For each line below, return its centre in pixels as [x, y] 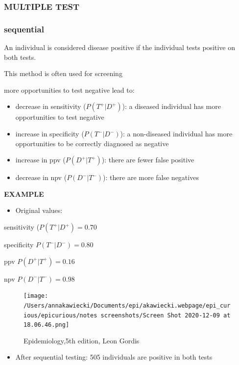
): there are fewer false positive [148, 160]
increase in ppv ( [40, 160]
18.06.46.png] [47, 325]
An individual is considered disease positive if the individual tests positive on [120, 47]
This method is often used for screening [63, 73]
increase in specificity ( [50, 134]
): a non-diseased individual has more [176, 134]
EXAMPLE [24, 194]
